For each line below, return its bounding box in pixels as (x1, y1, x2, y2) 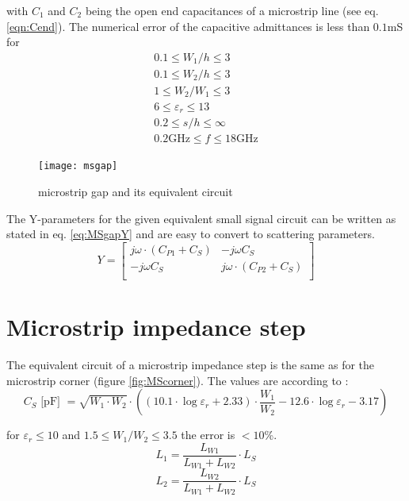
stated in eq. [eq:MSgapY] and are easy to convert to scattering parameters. (6, 225, 375, 242)
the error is (181, 426, 235, 443)
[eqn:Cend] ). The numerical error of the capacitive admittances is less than (6, 17, 370, 34)
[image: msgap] (38, 160, 118, 172)
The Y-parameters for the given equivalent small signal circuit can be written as (6, 210, 396, 226)
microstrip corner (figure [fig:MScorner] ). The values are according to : (6, 372, 349, 388)
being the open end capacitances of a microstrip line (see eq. (85, 2, 379, 18)
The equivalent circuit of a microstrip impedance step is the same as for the (6, 356, 375, 373)
